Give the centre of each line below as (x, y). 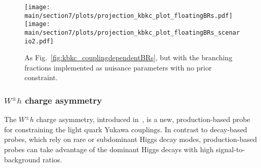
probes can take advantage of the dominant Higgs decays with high (109, 149)
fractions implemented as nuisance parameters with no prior (118, 67)
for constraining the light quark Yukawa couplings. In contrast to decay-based (126, 129)
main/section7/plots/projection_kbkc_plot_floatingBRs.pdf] (129, 16)
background (22, 159)
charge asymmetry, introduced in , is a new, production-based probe (143, 119)
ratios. (52, 159)
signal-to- (230, 149)
